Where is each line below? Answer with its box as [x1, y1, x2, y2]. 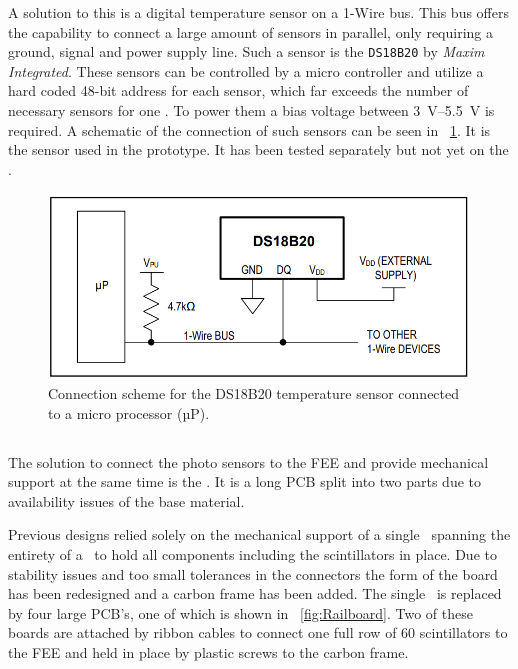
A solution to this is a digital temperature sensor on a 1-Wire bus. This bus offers [8, 2, 509, 22]
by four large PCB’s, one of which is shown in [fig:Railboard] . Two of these [8, 602, 473, 623]
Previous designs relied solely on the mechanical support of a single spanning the [8, 524, 511, 545]
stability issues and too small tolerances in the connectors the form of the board [8, 563, 498, 584]
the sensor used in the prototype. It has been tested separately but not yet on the [8, 139, 509, 160]
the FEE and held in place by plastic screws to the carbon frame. [8, 641, 409, 662]
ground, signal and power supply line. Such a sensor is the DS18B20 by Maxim [8, 41, 485, 62]
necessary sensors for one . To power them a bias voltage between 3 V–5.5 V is [8, 100, 495, 121]
